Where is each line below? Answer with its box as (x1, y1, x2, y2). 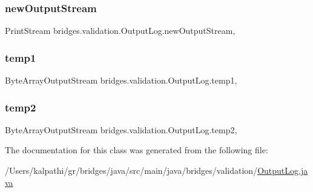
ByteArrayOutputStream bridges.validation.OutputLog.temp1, (5, 74, 237, 87)
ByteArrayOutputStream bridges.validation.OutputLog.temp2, (5, 123, 237, 136)
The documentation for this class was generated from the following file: (5, 144, 268, 156)
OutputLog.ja (257, 164, 308, 177)
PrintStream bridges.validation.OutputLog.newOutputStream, (5, 24, 236, 37)
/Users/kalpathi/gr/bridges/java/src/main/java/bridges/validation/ (5, 164, 258, 177)
